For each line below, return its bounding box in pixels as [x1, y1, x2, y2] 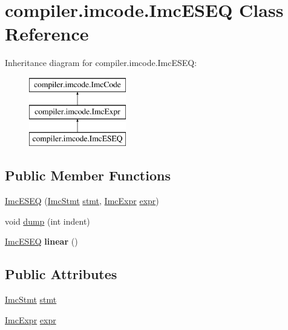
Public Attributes [5, 265, 117, 283]
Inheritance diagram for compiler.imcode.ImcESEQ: [5, 56, 197, 69]
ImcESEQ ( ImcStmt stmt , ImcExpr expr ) [5, 194, 159, 207]
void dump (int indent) [5, 214, 90, 227]
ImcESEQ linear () [5, 235, 78, 248]
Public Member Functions [5, 166, 171, 185]
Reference [5, 21, 89, 46]
